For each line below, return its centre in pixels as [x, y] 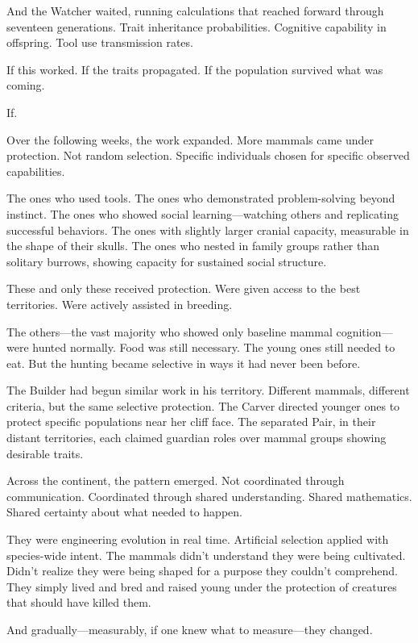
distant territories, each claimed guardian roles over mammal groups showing [197, 438]
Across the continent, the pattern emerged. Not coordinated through [176, 480]
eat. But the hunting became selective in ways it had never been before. [184, 363]
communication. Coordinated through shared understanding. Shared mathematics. [209, 496]
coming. [26, 85]
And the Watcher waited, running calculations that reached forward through [195, 10]
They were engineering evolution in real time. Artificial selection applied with [198, 539]
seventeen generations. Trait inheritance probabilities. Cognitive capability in [197, 26]
